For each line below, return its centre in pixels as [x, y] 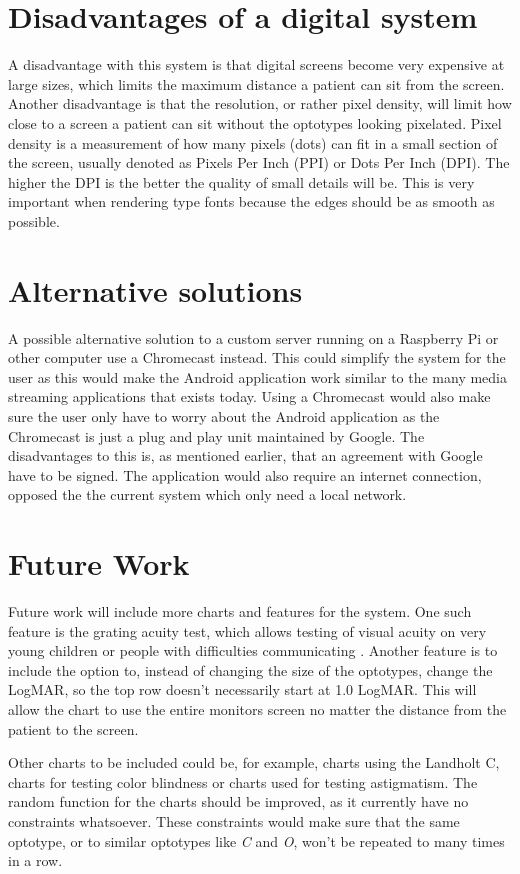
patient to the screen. [73, 728]
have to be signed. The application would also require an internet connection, [245, 474]
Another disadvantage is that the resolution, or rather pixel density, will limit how [260, 103]
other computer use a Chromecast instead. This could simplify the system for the [257, 357]
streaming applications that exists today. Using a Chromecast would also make [249, 396]
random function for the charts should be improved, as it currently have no [238, 801]
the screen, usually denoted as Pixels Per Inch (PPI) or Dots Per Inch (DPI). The [259, 162]
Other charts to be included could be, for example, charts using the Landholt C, [254, 762]
